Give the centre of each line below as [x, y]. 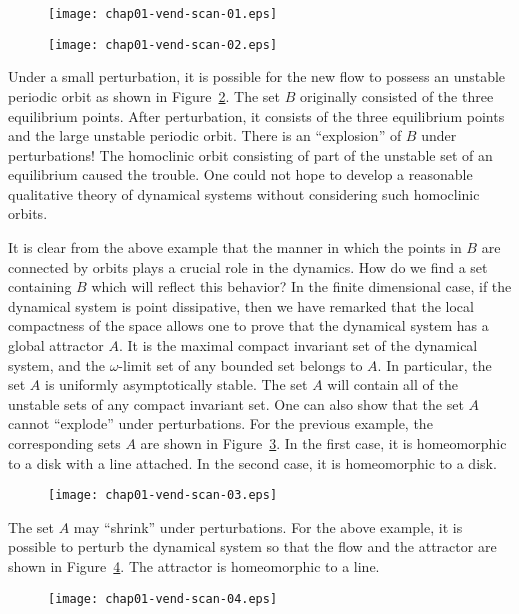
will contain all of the [392, 384]
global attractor [56, 345]
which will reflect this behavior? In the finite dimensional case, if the [301, 286]
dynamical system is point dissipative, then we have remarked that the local [241, 305]
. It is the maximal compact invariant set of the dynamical [298, 345]
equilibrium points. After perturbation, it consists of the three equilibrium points [256, 115]
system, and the [56, 364]
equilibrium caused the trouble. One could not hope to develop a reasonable [240, 174]
